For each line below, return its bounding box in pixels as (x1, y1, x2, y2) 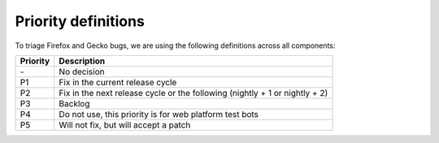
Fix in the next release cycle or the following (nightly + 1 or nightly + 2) (59, 87, 328, 98)
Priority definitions (15, 12, 146, 30)
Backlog (59, 97, 90, 109)
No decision (59, 66, 105, 77)
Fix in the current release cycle (59, 76, 177, 88)
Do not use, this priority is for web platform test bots (59, 108, 259, 119)
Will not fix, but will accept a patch (59, 119, 191, 130)
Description (59, 55, 106, 67)
